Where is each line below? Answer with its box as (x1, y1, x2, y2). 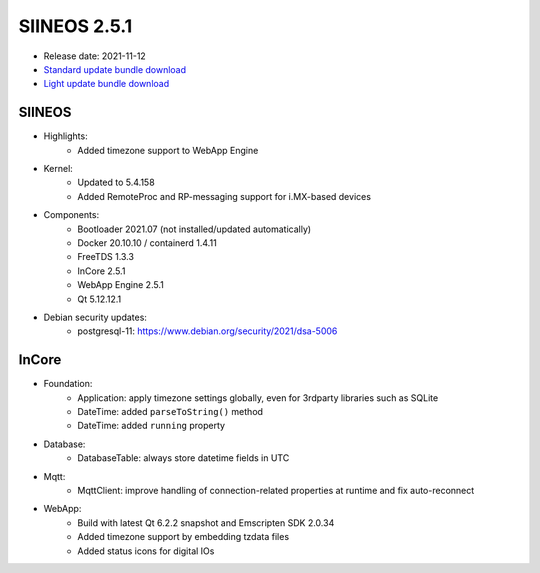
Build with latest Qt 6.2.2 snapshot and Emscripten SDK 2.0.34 (77, 516, 335, 529)
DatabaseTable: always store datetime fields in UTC (77, 452, 290, 464)
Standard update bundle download (43, 63, 187, 75)
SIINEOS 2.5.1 (18, 15, 133, 37)
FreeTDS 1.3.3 (77, 251, 135, 263)
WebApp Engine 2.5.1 (77, 279, 164, 291)
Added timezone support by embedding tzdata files (77, 531, 290, 543)
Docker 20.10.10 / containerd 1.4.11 (77, 236, 217, 249)
